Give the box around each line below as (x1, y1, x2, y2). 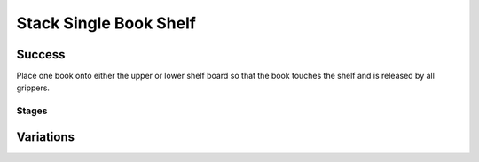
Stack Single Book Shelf (16, 13, 197, 33)
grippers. (16, 82, 51, 93)
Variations (16, 129, 75, 144)
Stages (16, 104, 48, 117)
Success (16, 47, 66, 62)
